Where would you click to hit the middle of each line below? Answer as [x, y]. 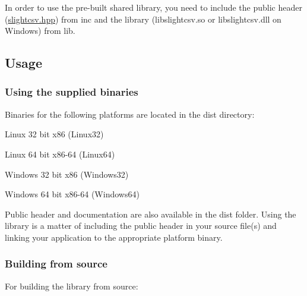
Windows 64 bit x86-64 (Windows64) [72, 194]
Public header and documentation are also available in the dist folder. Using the [151, 214]
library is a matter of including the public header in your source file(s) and [141, 226]
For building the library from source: [72, 286]
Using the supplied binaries [72, 92]
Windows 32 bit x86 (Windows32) [67, 174]
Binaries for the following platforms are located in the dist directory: [130, 114]
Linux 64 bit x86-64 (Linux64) [60, 154]
